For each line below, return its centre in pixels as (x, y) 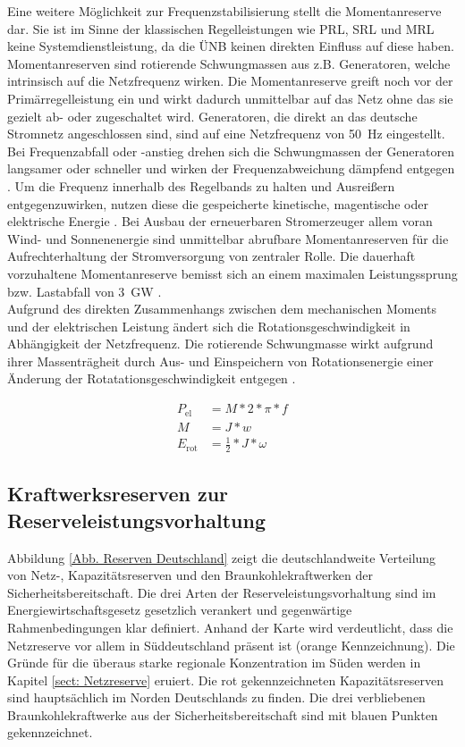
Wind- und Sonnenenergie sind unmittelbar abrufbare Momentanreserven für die (228, 238)
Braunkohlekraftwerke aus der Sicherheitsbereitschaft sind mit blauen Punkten (223, 714)
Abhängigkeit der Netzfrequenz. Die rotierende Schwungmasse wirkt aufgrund (220, 344)
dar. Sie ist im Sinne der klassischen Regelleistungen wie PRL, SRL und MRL (221, 28)
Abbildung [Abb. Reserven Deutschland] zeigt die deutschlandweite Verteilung (222, 557)
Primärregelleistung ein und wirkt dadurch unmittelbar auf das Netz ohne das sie (230, 98)
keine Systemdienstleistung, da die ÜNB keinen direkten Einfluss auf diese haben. (231, 46)
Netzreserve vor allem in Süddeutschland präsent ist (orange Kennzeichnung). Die (231, 645)
